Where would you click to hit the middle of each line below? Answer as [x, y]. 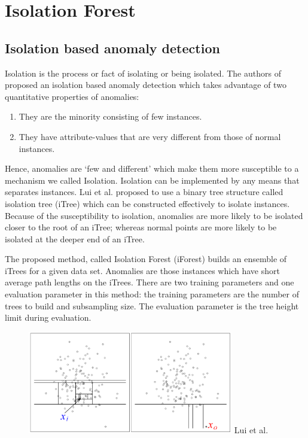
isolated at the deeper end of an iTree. [75, 238]
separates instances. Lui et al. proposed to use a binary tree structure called [144, 192]
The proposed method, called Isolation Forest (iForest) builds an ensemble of [146, 259]
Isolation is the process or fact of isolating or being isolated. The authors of [143, 73]
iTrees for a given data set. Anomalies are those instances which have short [142, 270]
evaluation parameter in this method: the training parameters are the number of [152, 294]
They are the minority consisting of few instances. [110, 116]
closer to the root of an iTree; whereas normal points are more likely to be [141, 227]
